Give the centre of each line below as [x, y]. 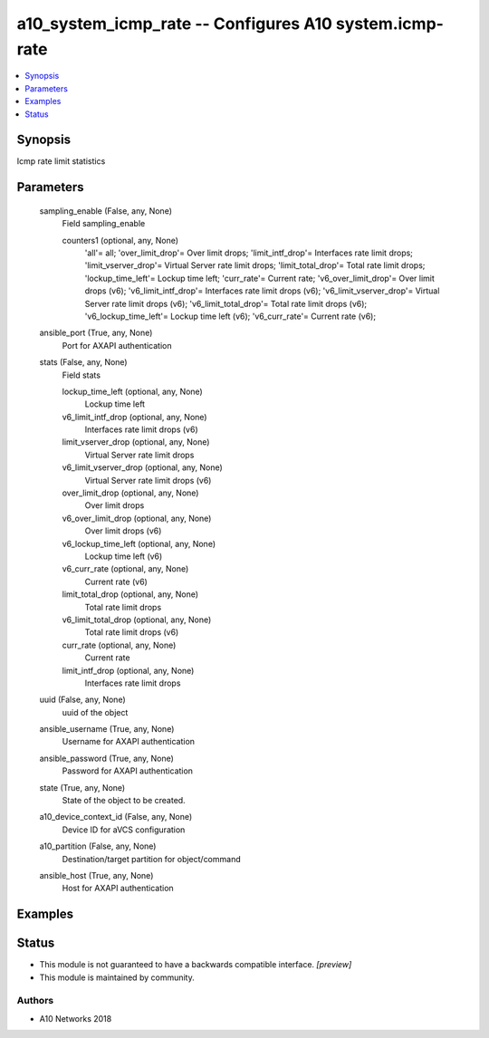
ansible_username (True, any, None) [107, 729]
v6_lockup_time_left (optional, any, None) [139, 543]
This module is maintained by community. [117, 977]
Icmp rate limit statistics [61, 161]
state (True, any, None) [82, 787]
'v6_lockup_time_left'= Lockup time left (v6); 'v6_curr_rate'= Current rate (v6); [230, 316]
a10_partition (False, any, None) [98, 846]
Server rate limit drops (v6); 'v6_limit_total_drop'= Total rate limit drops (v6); [226, 303]
